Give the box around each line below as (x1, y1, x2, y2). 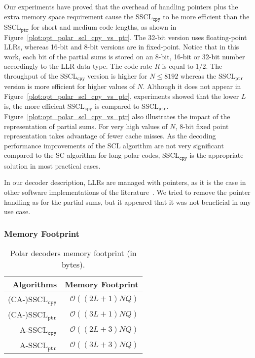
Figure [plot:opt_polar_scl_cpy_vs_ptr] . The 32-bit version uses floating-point (4, 32, 247, 42)
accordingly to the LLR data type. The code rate (4, 61, 152, 71)
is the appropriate (189, 150, 244, 160)
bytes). (61, 258, 85, 270)
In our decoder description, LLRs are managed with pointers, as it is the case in (4, 177, 246, 187)
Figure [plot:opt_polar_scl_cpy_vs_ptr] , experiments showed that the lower (4, 90, 239, 101)
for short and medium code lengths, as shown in (31, 22, 177, 32)
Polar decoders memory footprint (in (10, 247, 137, 259)
